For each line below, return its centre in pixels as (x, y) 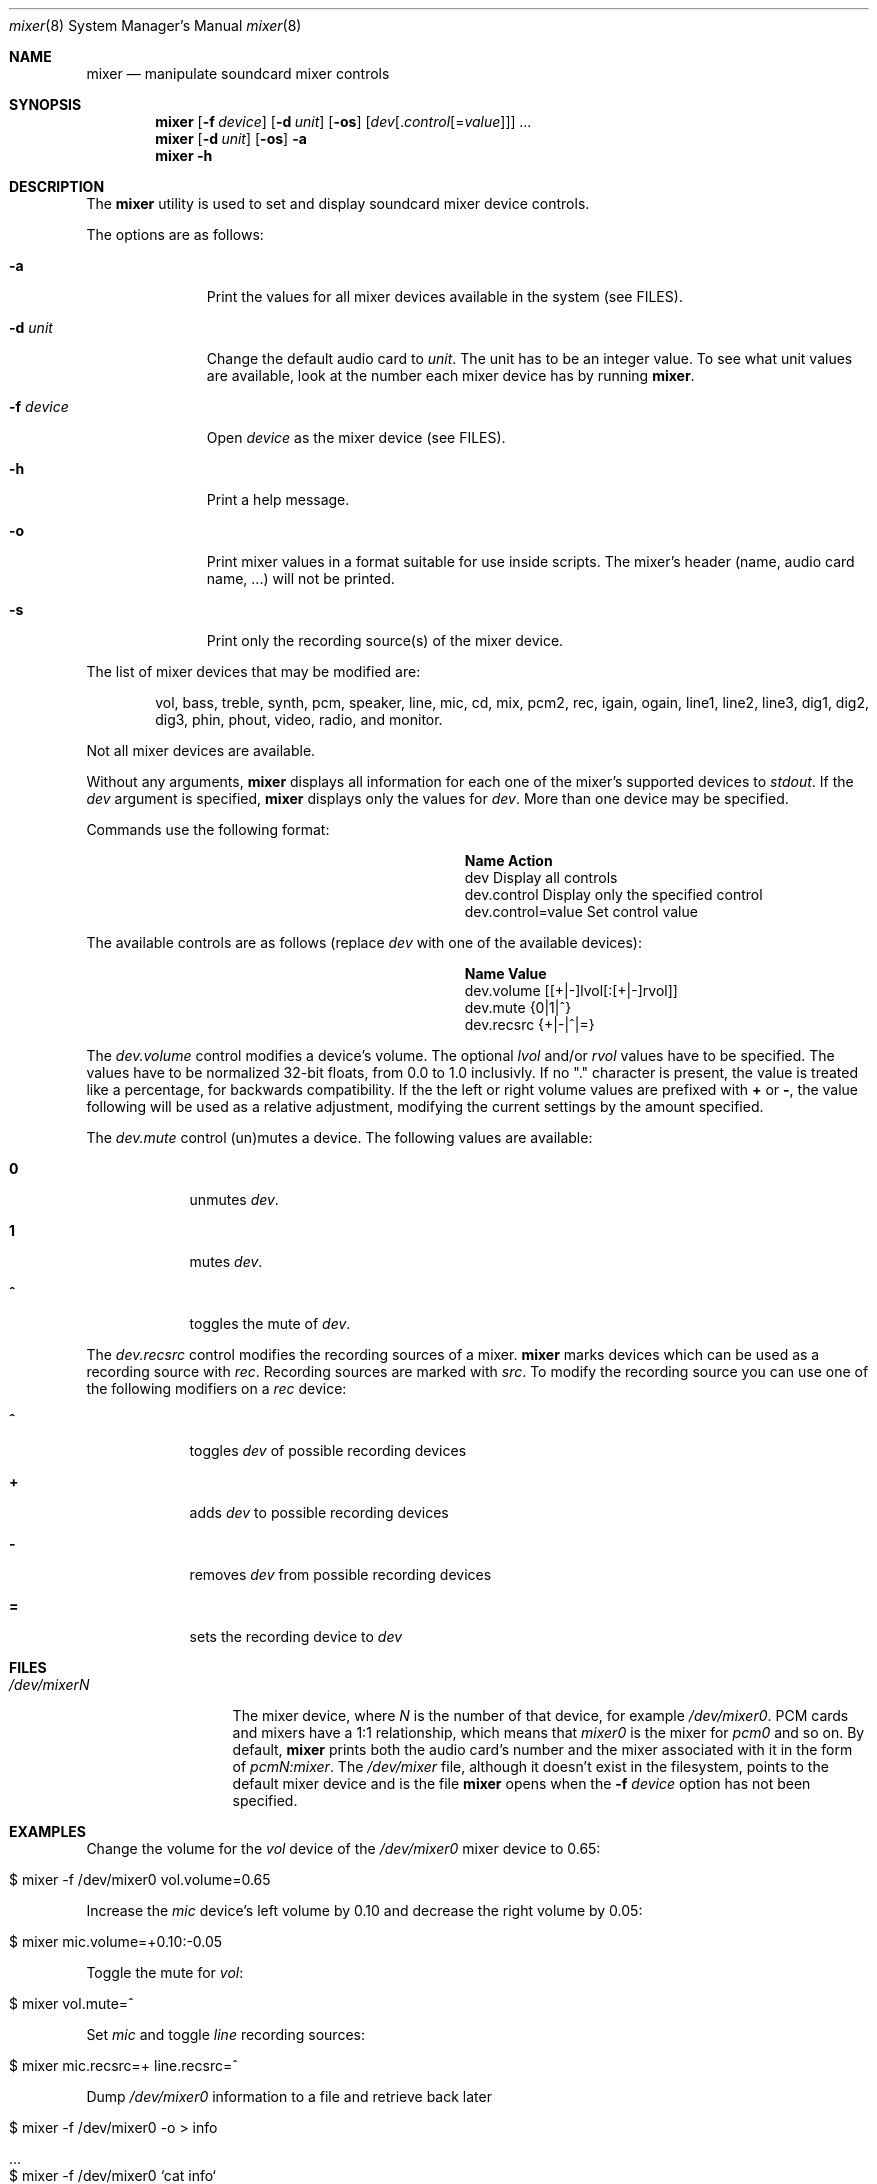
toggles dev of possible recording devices (328, 1450)
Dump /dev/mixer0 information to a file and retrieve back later (289, 2096)
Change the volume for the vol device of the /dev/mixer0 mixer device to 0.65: (343, 1848)
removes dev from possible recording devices (340, 1574)
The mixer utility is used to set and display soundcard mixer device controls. (338, 203)
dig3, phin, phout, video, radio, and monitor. (299, 719)
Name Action (508, 860)
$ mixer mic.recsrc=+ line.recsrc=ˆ (123, 2065)
